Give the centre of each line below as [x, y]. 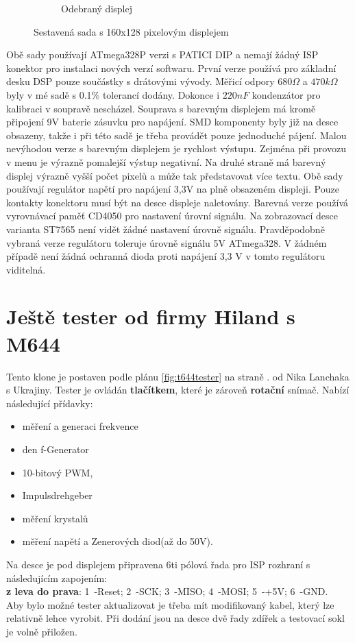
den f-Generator [56, 449]
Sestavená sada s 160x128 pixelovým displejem [131, 31]
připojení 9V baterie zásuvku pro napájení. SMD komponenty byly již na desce [172, 122]
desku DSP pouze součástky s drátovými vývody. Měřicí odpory [140, 81]
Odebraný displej [97, 8]
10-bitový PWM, [58, 472]
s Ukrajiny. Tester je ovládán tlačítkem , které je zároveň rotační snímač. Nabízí [178, 390]
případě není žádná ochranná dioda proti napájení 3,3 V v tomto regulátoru [166, 256]
